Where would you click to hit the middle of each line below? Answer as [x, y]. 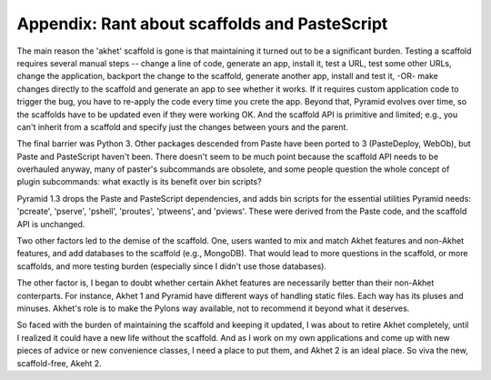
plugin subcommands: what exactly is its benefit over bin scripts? [140, 182]
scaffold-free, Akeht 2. [59, 363]
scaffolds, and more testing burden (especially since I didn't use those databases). [172, 266]
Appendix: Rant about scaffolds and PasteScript [202, 24]
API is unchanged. [51, 224]
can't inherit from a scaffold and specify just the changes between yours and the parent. [183, 126]
